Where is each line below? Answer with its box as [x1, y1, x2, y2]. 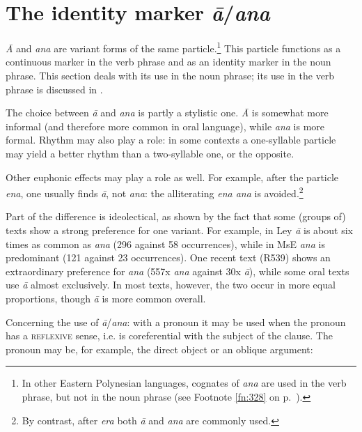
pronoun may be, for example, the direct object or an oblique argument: [6, 341, 313, 356]
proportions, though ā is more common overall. [6, 291, 206, 305]
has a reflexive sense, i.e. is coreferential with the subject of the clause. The [6, 328, 333, 343]
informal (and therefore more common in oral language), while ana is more [6, 118, 325, 133]
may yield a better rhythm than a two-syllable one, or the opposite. [6, 146, 294, 160]
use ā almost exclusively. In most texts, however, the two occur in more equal [6, 277, 336, 292]
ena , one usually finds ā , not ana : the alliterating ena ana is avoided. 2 [6, 184, 304, 200]
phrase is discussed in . [6, 82, 103, 96]
